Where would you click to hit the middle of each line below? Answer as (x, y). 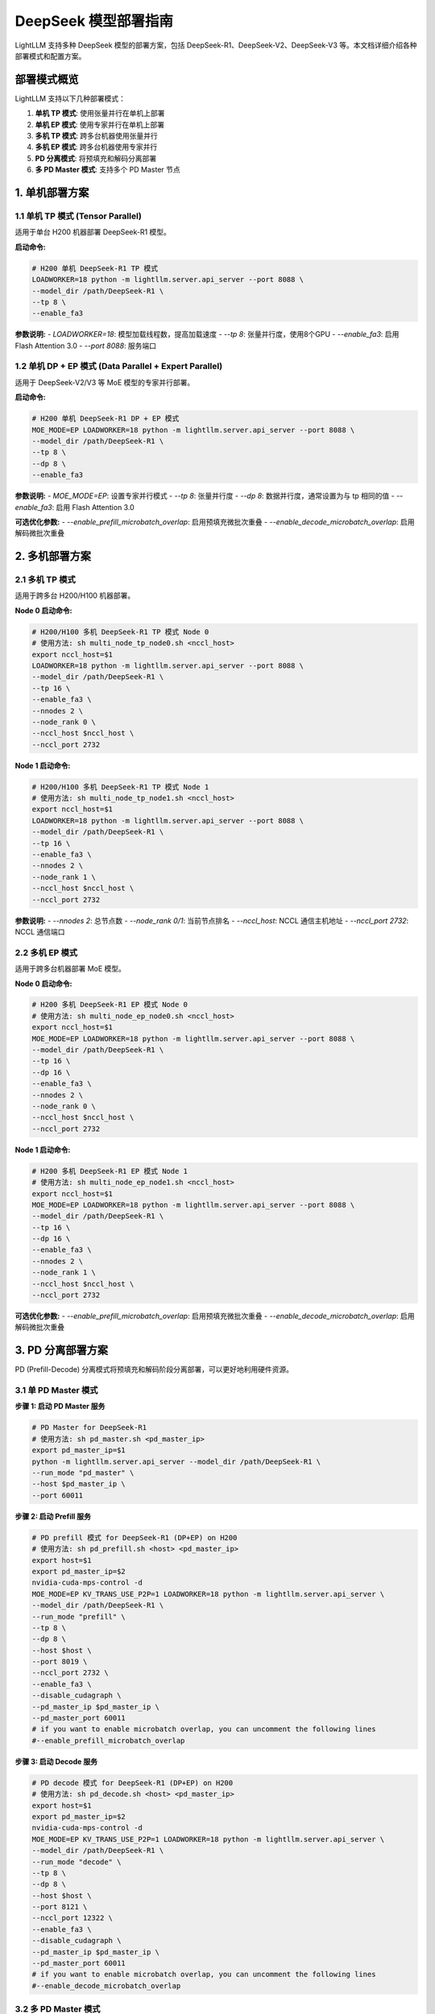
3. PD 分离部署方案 (62, 1351)
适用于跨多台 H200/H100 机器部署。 (75, 595)
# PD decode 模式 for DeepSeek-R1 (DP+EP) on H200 (133, 1783)
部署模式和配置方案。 (50, 56)
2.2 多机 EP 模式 (46, 952)
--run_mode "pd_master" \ (83, 1473)
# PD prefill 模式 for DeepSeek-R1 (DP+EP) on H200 (135, 1537)
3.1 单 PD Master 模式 (56, 1390)
